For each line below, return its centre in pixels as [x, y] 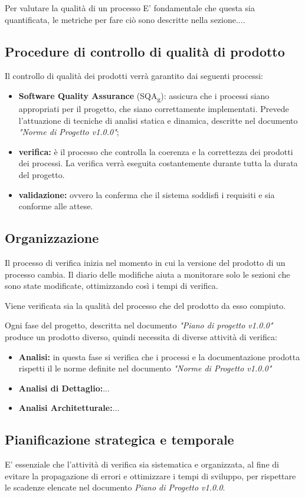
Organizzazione [52, 238]
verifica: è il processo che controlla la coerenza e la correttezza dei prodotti [156, 151]
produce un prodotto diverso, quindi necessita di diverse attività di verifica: [141, 337]
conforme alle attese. [56, 206]
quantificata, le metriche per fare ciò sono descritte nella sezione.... [125, 19]
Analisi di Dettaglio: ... [64, 388]
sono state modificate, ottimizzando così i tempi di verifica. [111, 286]
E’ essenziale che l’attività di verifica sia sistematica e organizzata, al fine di [142, 464]
